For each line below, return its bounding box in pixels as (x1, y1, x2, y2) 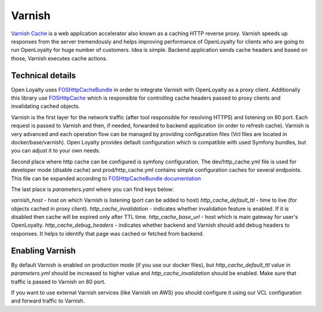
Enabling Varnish (11, 245, 76, 256)
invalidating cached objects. (11, 103, 80, 110)
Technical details (11, 70, 76, 81)
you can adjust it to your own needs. (11, 147, 101, 155)
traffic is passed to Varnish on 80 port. (11, 278, 106, 285)
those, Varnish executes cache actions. (11, 54, 108, 62)
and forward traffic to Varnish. (11, 297, 85, 304)
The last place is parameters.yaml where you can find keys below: (11, 186, 174, 193)
